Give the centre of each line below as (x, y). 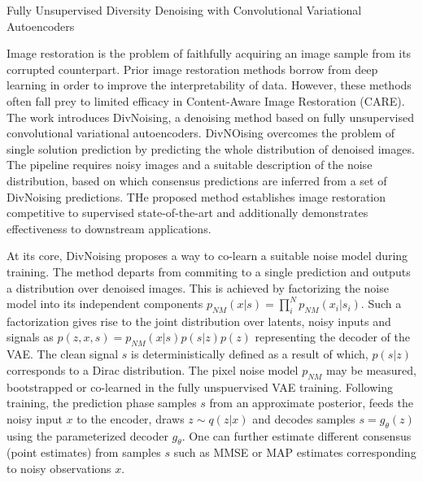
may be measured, (371, 369)
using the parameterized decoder (87, 435)
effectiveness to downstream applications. (109, 228)
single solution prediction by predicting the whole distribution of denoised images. (211, 148)
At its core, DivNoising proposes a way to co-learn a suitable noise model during (207, 256)
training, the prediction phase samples (102, 403)
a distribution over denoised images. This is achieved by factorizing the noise (198, 287)
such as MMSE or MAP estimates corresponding (295, 452)
